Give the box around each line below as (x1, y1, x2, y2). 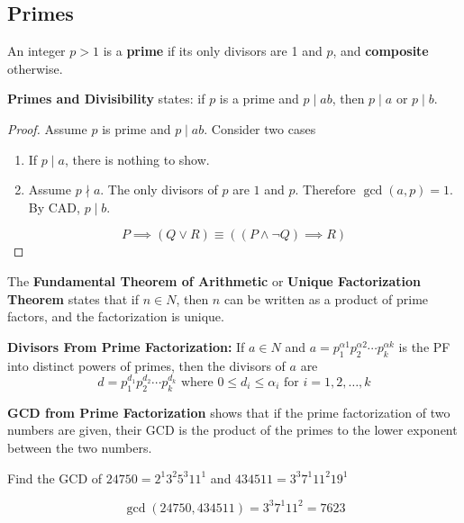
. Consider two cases (204, 119, 316, 138)
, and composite (332, 41, 429, 60)
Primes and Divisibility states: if (7, 89, 205, 108)
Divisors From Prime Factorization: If (7, 337, 245, 356)
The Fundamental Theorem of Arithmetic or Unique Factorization (7, 271, 421, 290)
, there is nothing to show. (64, 149, 210, 168)
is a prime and (219, 89, 299, 108)
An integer (7, 41, 66, 60)
